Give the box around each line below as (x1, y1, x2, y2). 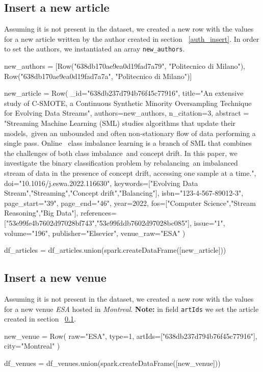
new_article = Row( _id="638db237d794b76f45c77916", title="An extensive (4, 88, 244, 98)
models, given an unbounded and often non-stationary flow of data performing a (4, 127, 256, 138)
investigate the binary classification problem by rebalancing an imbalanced (4, 157, 238, 168)
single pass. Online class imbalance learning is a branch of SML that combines (4, 138, 252, 148)
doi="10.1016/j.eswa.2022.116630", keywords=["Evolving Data (4, 177, 198, 188)
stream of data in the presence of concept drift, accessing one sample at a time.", (4, 167, 256, 178)
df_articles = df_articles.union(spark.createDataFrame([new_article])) (4, 245, 226, 255)
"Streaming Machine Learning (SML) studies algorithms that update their (4, 118, 236, 128)
